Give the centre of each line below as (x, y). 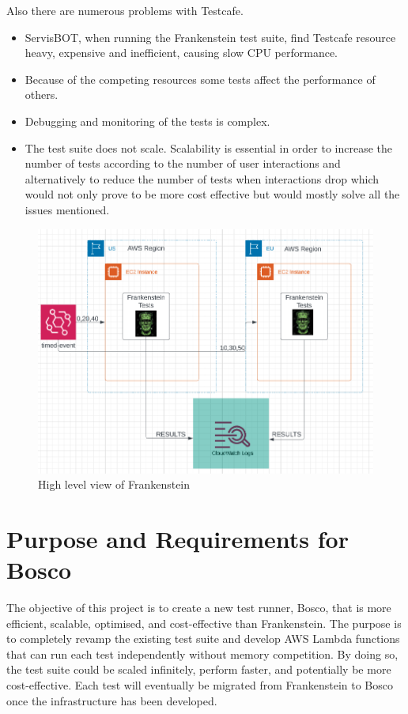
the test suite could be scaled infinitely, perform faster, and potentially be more (199, 669)
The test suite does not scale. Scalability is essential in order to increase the (209, 147)
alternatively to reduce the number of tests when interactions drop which (202, 178)
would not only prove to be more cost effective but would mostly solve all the (212, 194)
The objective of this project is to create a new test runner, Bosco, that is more (199, 608)
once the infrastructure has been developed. (112, 700)
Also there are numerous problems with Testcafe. (125, 10)
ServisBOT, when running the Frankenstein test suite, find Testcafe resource (210, 37)
